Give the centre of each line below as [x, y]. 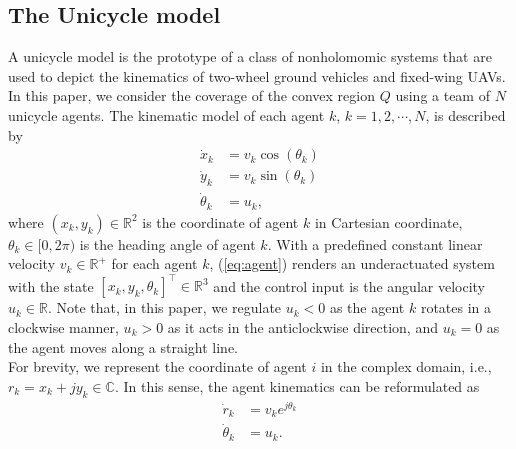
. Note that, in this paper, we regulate [164, 307]
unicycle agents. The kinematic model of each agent [166, 114]
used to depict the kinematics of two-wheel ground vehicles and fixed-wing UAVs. [257, 75]
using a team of [442, 95]
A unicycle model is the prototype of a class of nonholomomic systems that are [250, 56]
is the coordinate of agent [220, 221]
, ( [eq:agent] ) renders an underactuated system [352, 263]
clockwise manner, [63, 327]
